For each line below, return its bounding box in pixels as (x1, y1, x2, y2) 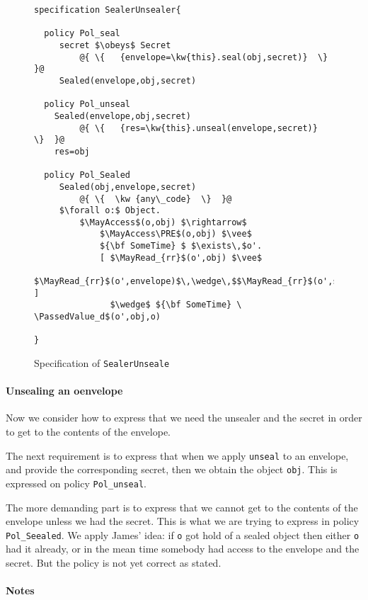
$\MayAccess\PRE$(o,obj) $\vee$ (100, 229, 252, 239)
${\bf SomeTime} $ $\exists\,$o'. (100, 241, 263, 251)
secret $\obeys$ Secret (59, 40, 171, 50)
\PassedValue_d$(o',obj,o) (34, 312, 161, 322)
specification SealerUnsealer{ (34, 5, 181, 15)
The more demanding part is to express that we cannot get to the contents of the (6, 499, 358, 514)
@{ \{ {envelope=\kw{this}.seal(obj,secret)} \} (79, 52, 328, 62)
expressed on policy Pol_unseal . (6, 475, 146, 490)
